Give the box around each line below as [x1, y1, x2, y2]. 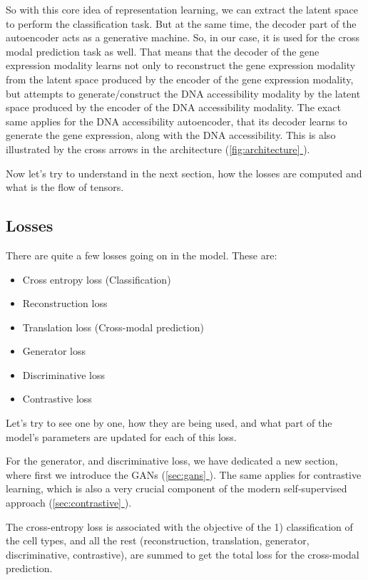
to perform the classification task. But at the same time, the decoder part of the [6, 16, 357, 31]
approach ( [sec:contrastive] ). [6, 495, 132, 510]
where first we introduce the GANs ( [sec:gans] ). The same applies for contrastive [6, 467, 362, 482]
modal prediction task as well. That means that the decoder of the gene [6, 43, 320, 58]
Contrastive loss [22, 391, 92, 406]
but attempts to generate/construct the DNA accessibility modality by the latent [6, 86, 361, 100]
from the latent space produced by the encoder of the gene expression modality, [6, 71, 354, 86]
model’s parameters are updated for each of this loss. [6, 429, 237, 444]
